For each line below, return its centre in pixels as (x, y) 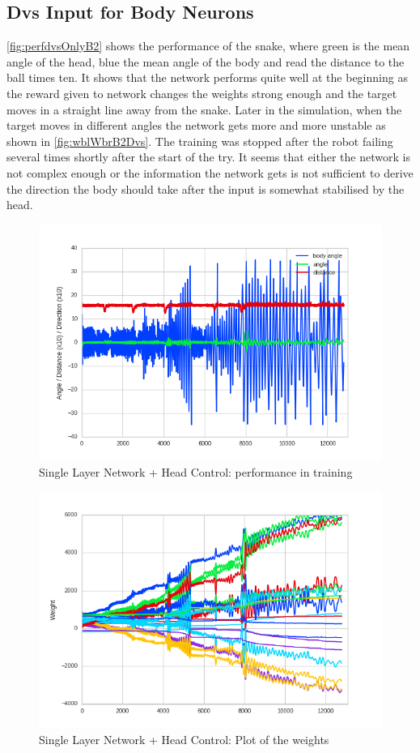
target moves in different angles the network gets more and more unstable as (196, 125)
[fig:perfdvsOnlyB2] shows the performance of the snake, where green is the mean (208, 46)
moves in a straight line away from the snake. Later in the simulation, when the (204, 109)
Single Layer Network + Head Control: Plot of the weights (184, 739)
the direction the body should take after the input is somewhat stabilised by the (206, 188)
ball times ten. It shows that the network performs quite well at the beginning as (207, 77)
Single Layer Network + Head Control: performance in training (196, 471)
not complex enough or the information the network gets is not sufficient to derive (210, 172)
